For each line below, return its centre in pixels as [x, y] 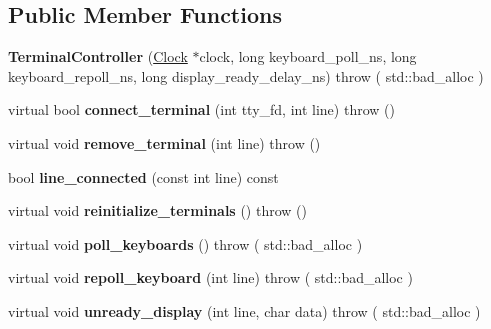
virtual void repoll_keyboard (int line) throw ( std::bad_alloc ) [210, 277]
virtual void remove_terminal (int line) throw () [164, 142]
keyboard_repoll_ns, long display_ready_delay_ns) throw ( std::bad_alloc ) [246, 75]
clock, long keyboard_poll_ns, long [308, 56]
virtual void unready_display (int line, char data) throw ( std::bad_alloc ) [244, 310]
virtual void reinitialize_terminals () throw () [157, 210]
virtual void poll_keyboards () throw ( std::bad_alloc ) [185, 243]
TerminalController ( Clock [98, 56]
